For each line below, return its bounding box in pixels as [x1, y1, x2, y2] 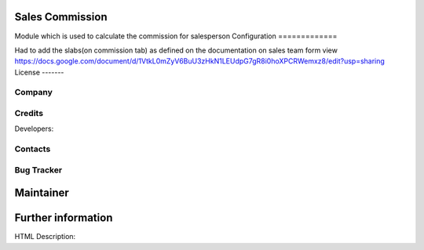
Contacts [14, 143, 51, 154]
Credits [14, 108, 43, 119]
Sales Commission [14, 10, 108, 24]
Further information [14, 212, 113, 225]
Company [14, 87, 53, 98]
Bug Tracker [14, 165, 63, 176]
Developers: [14, 124, 54, 133]
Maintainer [14, 187, 70, 200]
